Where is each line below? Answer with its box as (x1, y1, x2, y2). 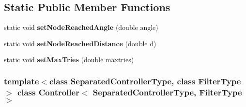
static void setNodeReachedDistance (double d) (4, 38, 156, 48)
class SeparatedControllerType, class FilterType (49, 75, 241, 87)
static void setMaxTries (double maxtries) (4, 54, 134, 65)
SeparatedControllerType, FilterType (92, 86, 242, 98)
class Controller (17, 86, 79, 98)
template (4, 75, 39, 87)
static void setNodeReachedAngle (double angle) (4, 22, 158, 32)
